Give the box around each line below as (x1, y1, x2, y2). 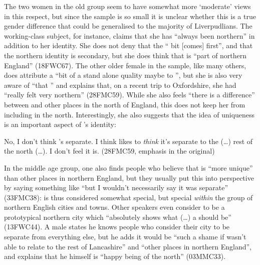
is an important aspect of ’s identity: (4, 119, 116, 129)
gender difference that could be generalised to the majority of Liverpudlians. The (4, 21, 252, 31)
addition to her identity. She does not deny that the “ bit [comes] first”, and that (4, 40, 253, 51)
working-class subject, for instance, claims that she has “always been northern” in (4, 30, 255, 41)
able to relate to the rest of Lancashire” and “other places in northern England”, (4, 241, 251, 251)
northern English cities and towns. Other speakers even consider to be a (4, 202, 225, 212)
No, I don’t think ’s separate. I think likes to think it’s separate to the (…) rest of (4, 136, 253, 146)
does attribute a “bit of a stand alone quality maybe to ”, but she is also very (4, 70, 242, 80)
